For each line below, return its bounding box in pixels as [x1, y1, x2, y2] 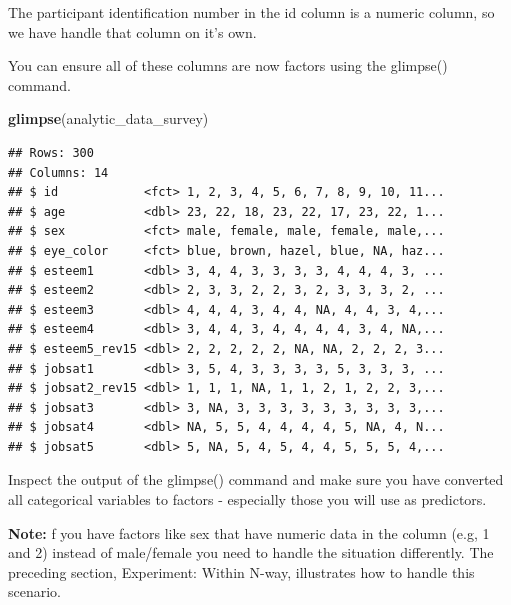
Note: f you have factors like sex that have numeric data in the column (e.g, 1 [8, 522, 490, 543]
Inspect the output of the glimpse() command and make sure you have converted [8, 469, 504, 490]
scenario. [8, 581, 62, 602]
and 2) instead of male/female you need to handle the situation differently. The [8, 542, 494, 563]
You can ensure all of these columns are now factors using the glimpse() [8, 55, 448, 76]
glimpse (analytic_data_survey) [8, 108, 209, 129]
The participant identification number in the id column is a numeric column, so [8, 2, 495, 22]
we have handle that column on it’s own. [8, 21, 257, 42]
